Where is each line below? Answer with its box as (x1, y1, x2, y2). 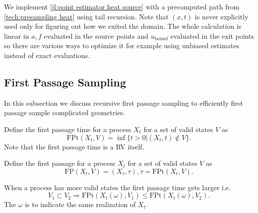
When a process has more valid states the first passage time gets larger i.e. (4, 182, 231, 192)
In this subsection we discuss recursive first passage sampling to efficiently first (4, 97, 243, 108)
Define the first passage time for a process (4, 124, 131, 134)
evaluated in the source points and (44, 30, 149, 41)
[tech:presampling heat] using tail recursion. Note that (4, 11, 169, 21)
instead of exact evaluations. (4, 50, 90, 60)
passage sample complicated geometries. (4, 107, 125, 118)
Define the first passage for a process (4, 158, 116, 168)
